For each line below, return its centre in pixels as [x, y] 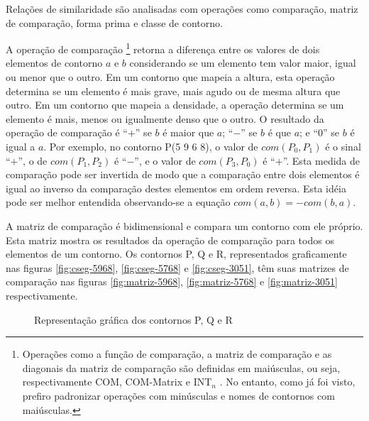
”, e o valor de [165, 160]
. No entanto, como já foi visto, [287, 382]
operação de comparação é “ [67, 132]
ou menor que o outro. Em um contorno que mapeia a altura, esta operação [170, 77]
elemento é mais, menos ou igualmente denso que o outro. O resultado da [165, 118]
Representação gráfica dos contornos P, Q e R [133, 319]
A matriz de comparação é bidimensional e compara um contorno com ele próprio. [184, 225]
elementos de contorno [54, 63]
